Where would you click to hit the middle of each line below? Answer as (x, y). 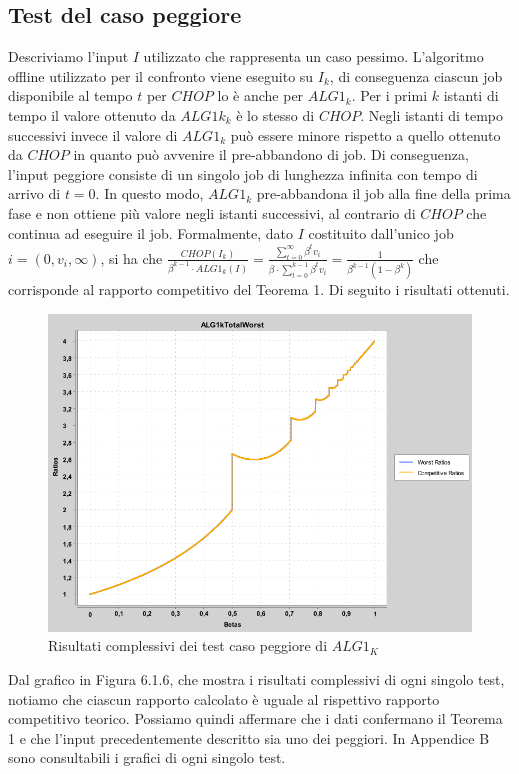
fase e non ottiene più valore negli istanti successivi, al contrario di (212, 212)
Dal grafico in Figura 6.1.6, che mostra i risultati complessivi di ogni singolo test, (256, 679)
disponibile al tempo (70, 95)
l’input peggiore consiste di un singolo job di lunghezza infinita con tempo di (243, 173)
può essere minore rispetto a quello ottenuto (365, 134)
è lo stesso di (275, 114)
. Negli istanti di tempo (432, 114)
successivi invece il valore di (93, 134)
